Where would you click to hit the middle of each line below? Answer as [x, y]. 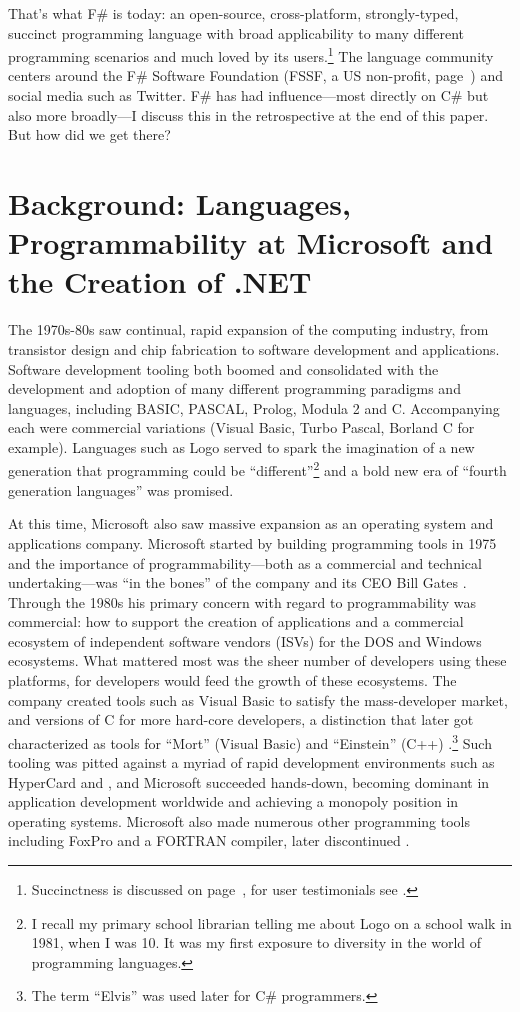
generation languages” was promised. [121, 489]
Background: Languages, [179, 203]
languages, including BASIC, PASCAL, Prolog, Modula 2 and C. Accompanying [254, 407]
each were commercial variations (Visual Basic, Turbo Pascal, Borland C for [241, 427]
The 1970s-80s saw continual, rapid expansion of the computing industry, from [248, 329]
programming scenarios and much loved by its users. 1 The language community [251, 54]
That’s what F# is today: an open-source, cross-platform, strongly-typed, [233, 13]
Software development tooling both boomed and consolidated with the [223, 368]
